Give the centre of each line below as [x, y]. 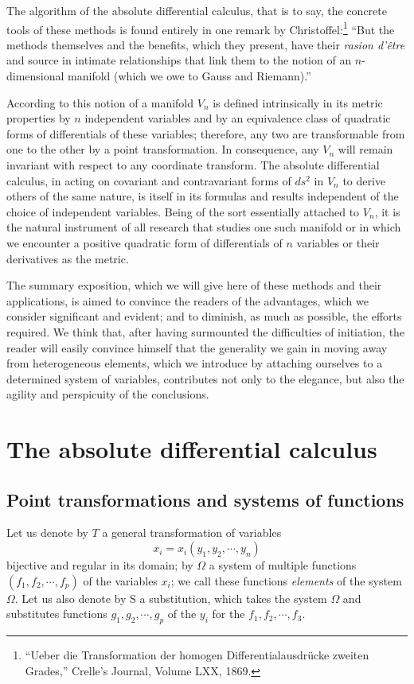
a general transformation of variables [192, 532]
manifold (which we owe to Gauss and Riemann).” [189, 76]
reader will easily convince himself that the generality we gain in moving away [197, 347]
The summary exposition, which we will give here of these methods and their [194, 285]
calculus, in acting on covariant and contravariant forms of [149, 180]
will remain [365, 149]
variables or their [338, 242]
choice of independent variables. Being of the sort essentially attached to [183, 211]
